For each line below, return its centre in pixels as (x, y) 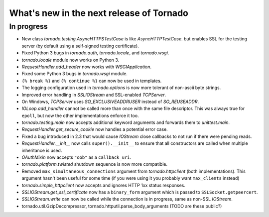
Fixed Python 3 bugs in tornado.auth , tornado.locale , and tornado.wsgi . (95, 53)
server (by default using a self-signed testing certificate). (80, 46)
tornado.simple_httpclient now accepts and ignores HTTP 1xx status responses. (104, 185)
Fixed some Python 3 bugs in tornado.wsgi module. (75, 74)
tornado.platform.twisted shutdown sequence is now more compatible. (95, 164)
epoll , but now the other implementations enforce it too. (80, 115)
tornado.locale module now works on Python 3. (70, 60)
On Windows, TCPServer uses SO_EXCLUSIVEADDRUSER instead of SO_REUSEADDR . (110, 102)
